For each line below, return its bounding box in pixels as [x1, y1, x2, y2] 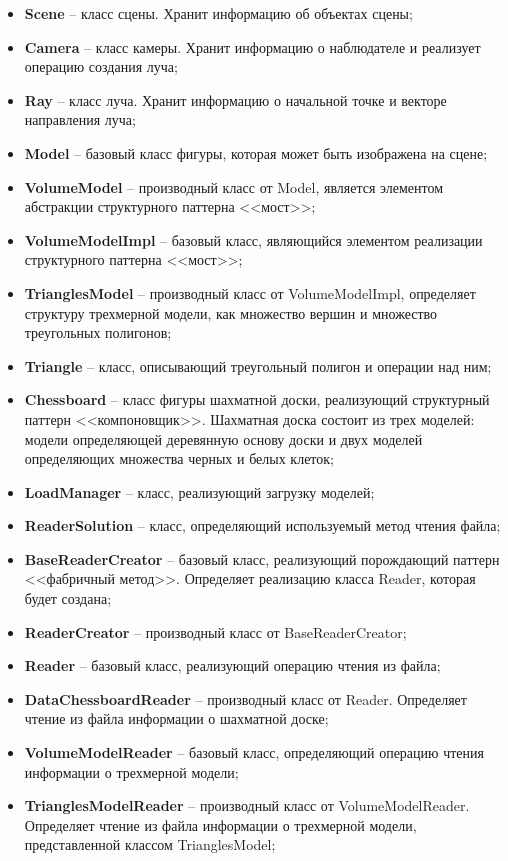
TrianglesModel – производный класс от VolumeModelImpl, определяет [24, 282, 476, 303]
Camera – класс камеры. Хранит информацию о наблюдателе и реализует [24, 36, 481, 57]
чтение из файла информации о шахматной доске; [24, 708, 329, 729]
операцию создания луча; [24, 56, 178, 77]
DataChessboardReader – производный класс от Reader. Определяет [24, 688, 467, 709]
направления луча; [24, 109, 136, 130]
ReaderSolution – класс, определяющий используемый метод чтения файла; [24, 515, 501, 536]
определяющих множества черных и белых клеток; [24, 448, 334, 469]
